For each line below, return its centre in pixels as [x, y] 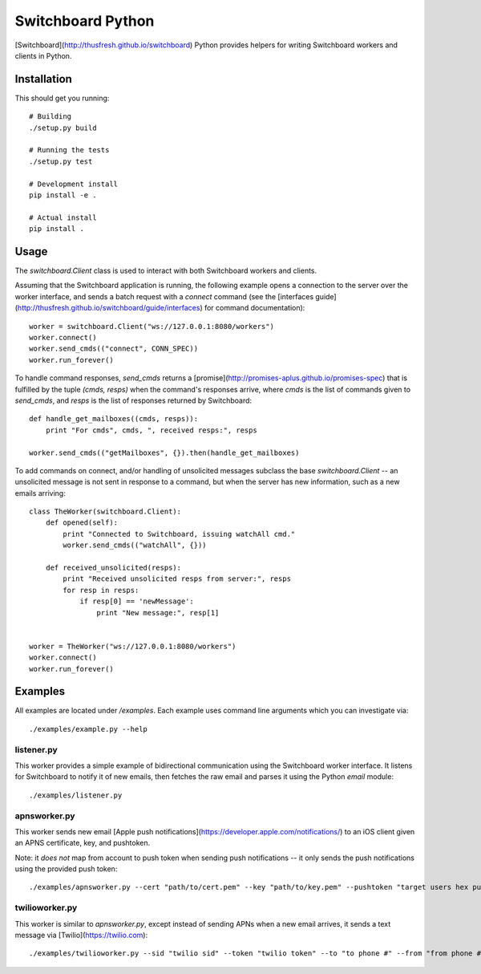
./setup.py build [63, 128]
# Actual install [63, 217]
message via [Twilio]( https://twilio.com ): [81, 935]
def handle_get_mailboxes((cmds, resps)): [114, 419]
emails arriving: [40, 493]
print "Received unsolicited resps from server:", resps [177, 579]
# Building [51, 117]
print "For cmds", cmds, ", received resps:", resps [152, 430]
